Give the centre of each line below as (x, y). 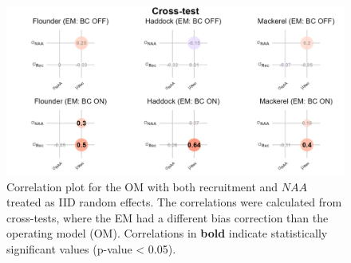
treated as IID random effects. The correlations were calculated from (174, 202)
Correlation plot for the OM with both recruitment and (142, 186)
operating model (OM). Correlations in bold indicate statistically (167, 233)
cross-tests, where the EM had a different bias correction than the (168, 217)
